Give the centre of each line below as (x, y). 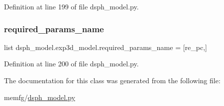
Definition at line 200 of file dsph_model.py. (71, 64)
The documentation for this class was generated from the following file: (112, 80)
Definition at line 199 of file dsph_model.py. (71, 6)
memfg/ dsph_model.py (40, 97)
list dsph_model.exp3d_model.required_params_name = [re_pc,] (106, 47)
